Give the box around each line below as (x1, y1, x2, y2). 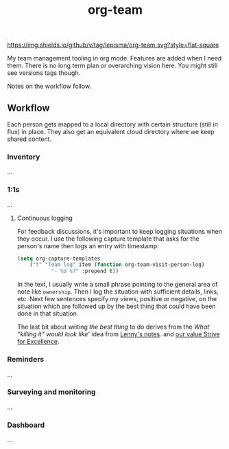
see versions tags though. (7, 69, 81, 77)
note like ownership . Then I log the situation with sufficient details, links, (16, 287, 219, 296)
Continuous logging (16, 214, 73, 222)
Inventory (7, 152, 40, 162)
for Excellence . (16, 338, 60, 346)
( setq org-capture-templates (16, 255, 101, 262)
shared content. (7, 135, 52, 143)
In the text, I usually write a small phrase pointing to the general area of (16, 281, 218, 289)
